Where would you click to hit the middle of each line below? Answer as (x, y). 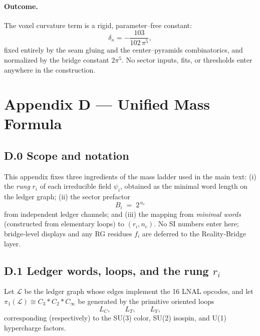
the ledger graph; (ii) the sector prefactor (67, 197)
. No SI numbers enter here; (196, 224)
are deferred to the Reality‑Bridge (194, 233)
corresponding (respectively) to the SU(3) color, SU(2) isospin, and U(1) (115, 318)
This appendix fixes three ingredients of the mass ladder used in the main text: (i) (130, 176)
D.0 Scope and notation (67, 155)
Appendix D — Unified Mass (107, 104)
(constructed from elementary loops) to (64, 224)
